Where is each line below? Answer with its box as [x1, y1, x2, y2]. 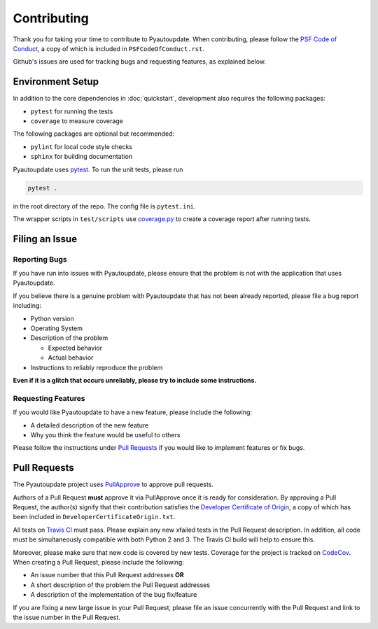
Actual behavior [48, 353, 94, 362]
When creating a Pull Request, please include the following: [13, 558, 185, 566]
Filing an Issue [13, 233, 77, 245]
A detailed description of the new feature [30, 420, 149, 430]
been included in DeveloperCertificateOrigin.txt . [13, 513, 176, 521]
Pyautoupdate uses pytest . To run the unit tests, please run [13, 165, 183, 174]
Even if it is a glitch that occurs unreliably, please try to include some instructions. [13, 376, 257, 384]
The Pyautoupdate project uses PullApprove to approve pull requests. [13, 480, 213, 489]
